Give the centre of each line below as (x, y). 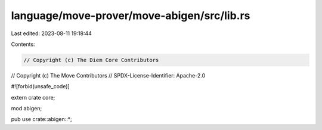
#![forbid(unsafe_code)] (40, 86)
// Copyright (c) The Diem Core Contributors (91, 60)
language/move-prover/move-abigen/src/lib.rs (131, 16)
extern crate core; (33, 97)
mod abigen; (27, 109)
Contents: (23, 44)
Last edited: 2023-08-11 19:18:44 (52, 33)
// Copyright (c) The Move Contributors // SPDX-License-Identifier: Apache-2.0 (108, 75)
